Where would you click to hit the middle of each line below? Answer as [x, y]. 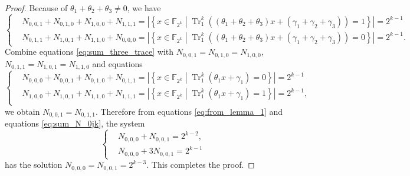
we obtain [22, 111]
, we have [144, 8]
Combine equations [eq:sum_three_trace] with [89, 52]
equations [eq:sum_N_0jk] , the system [75, 123]
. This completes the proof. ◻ [201, 165]
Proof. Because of [36, 8]
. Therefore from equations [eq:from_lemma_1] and [189, 111]
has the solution [34, 165]
